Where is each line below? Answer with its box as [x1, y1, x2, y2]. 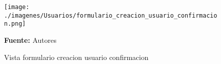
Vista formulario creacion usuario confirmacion [4, 51, 149, 62]
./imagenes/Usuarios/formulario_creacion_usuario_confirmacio [4, 12, 217, 19]
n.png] [4, 20, 26, 28]
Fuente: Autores [4, 34, 57, 45]
